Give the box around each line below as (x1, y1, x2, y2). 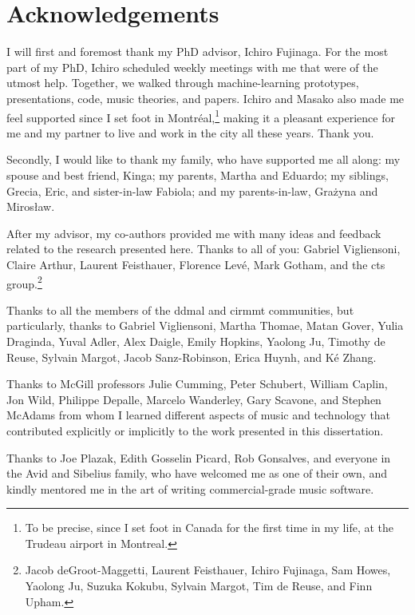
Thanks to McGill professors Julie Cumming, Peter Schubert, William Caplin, (6, 375, 388, 392)
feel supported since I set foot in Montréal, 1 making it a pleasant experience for (6, 106, 395, 125)
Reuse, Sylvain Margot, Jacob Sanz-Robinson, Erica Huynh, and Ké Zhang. (6, 348, 377, 365)
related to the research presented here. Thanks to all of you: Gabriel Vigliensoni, (6, 240, 401, 257)
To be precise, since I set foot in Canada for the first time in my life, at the (25, 519, 394, 536)
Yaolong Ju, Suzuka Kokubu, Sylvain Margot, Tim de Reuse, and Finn (25, 577, 373, 594)
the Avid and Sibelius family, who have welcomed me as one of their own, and (6, 465, 387, 482)
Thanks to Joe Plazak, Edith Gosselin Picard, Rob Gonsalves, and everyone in (6, 449, 391, 466)
